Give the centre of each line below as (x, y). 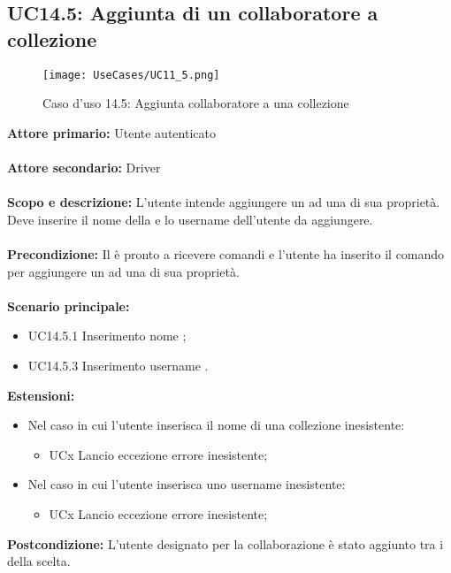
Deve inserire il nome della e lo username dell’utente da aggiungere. (190, 219)
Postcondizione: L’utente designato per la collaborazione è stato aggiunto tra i (225, 543)
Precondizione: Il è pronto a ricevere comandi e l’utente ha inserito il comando (226, 254)
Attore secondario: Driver (84, 168)
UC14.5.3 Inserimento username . (118, 365)
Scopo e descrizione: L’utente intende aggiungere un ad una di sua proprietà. (224, 202)
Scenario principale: (69, 306)
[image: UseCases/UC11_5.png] (131, 75)
